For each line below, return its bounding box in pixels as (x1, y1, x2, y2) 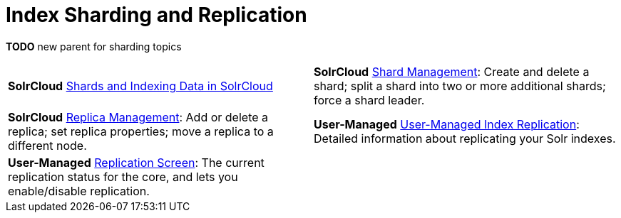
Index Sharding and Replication (6, 3, 307, 27)
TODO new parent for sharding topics (6, 40, 182, 53)
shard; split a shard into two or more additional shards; (314, 78, 606, 93)
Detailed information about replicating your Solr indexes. (314, 131, 616, 146)
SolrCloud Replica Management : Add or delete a (8, 109, 269, 124)
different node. (8, 138, 87, 153)
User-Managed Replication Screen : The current (8, 155, 265, 170)
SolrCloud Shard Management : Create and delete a (314, 64, 590, 79)
